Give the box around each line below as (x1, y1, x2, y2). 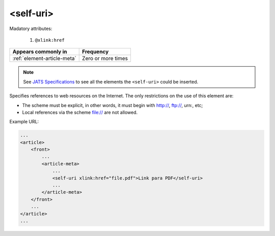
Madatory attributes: (9, 25, 52, 32)
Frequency (82, 48, 109, 56)
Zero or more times (82, 55, 128, 62)
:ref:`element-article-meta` (12, 55, 76, 62)
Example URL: (9, 119, 39, 125)
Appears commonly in (12, 48, 67, 56)
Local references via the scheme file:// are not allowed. (22, 109, 138, 115)
